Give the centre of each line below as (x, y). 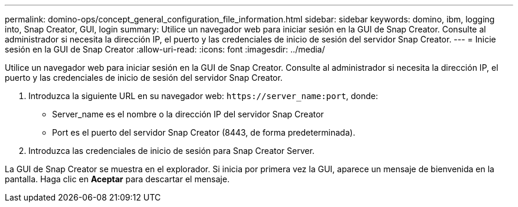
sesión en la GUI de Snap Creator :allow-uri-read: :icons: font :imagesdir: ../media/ (165, 49)
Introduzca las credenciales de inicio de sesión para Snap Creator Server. (171, 151)
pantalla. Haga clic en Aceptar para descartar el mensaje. (117, 179)
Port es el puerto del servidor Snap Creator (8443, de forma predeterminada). (204, 132)
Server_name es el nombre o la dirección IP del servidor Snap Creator (188, 114)
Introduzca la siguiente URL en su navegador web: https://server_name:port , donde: (203, 96)
